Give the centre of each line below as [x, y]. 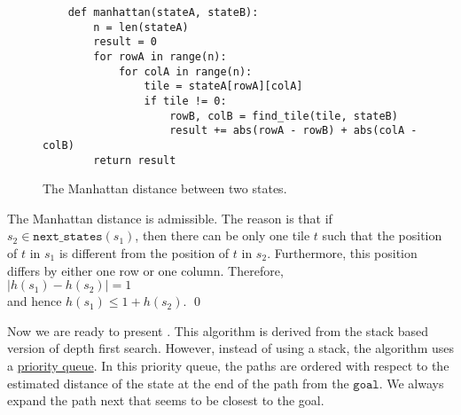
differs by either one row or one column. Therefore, [145, 270]
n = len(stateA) [141, 27]
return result [135, 160]
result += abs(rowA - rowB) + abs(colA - [293, 131]
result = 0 [125, 42]
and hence [35, 301]
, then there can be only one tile [223, 235]
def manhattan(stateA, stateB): [163, 12]
